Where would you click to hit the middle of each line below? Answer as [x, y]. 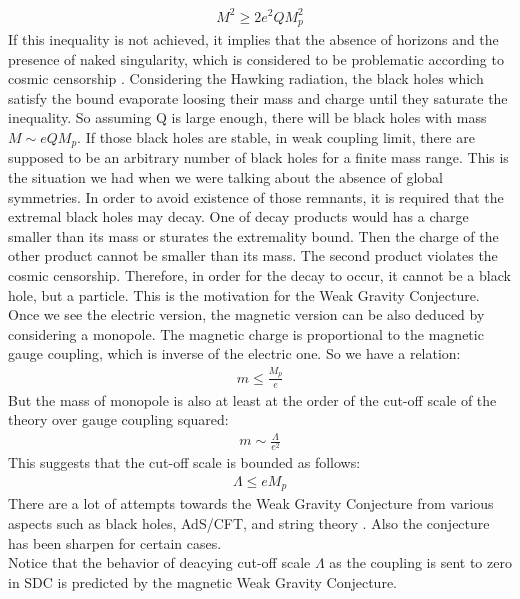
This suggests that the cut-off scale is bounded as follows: [184, 462]
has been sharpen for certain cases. [115, 542]
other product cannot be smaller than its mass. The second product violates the [253, 255]
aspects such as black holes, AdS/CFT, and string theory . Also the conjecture [249, 523]
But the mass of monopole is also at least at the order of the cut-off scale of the [252, 399]
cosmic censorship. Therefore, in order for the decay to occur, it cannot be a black [259, 274]
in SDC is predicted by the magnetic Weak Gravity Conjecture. [202, 581]
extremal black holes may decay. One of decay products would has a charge [238, 216]
